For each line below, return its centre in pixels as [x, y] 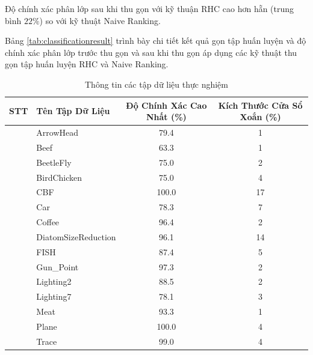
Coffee [48, 222]
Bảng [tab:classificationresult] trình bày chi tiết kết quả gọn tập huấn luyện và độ [156, 41]
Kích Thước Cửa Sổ [260, 105]
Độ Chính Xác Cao [166, 105]
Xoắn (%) [260, 117]
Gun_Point [57, 266]
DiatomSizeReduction [76, 236]
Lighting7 [54, 296]
